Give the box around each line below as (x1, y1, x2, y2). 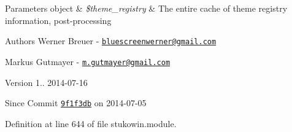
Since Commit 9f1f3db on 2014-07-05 (5, 96, 147, 109)
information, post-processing (5, 14, 112, 26)
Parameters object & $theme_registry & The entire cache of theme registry (5, 2, 288, 14)
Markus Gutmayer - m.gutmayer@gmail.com (5, 55, 171, 68)
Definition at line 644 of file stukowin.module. (5, 117, 177, 130)
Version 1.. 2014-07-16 (5, 76, 88, 88)
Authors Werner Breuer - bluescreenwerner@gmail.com (5, 34, 217, 47)
